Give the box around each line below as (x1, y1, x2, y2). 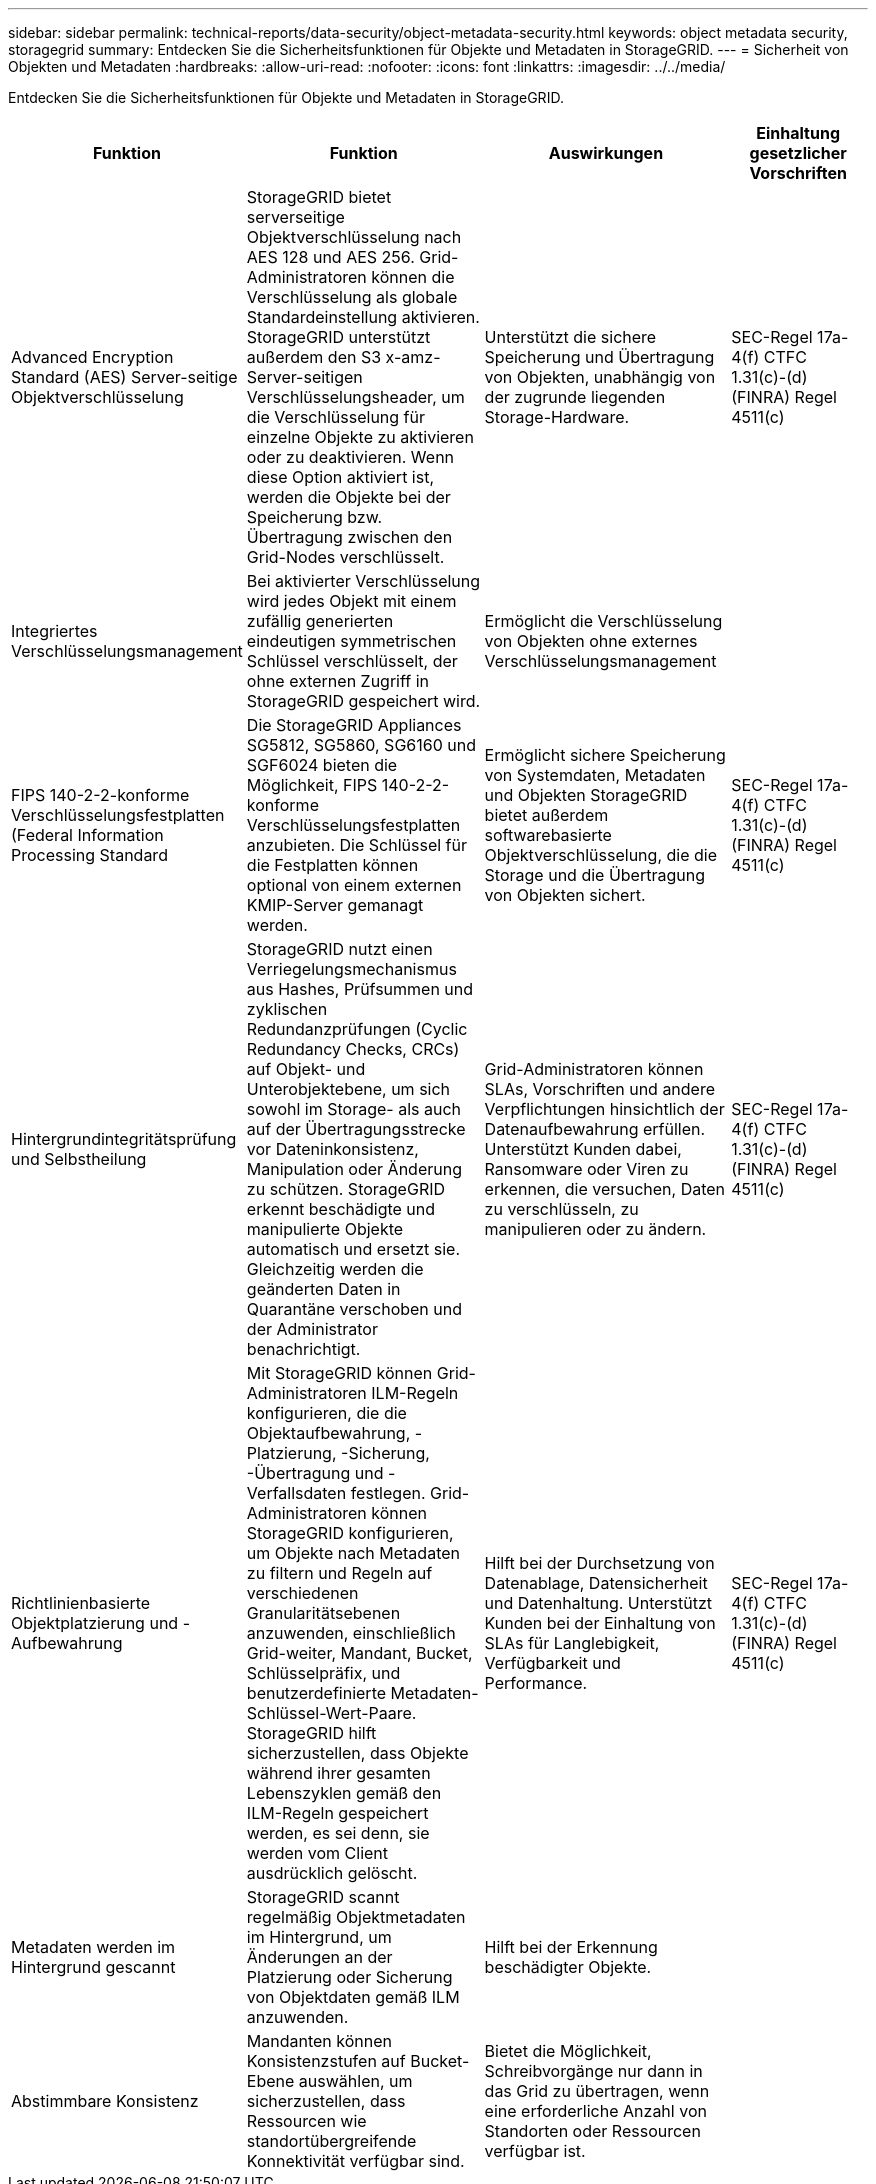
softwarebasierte (484, 825, 612, 845)
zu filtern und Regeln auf (246, 1563, 433, 1583)
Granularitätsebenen (246, 1603, 401, 1623)
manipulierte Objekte (246, 1219, 404, 1239)
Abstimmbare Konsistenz (11, 2091, 199, 2111)
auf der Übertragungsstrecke (246, 1119, 466, 1139)
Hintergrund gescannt (11, 1957, 176, 1977)
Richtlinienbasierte (11, 1593, 151, 1613)
